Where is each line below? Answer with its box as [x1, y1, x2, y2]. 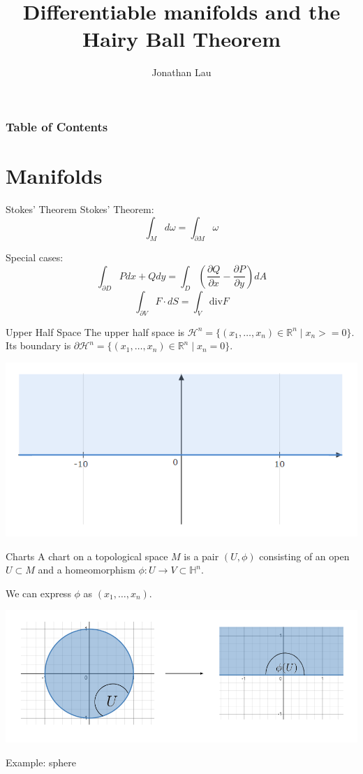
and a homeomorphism [38, 562, 135, 577]
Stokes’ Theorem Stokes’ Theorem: [6, 201, 154, 216]
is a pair [184, 548, 219, 563]
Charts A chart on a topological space [6, 548, 168, 563]
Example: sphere [6, 754, 77, 769]
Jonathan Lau [151, 65, 212, 80]
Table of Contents [6, 117, 108, 135]
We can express [6, 585, 71, 600]
